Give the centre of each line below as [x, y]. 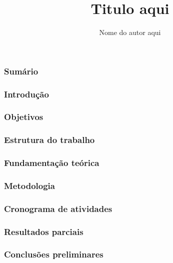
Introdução [26, 94]
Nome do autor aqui [130, 32]
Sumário [21, 71]
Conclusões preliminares [54, 254]
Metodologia [29, 185]
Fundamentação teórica [52, 163]
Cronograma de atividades [58, 208]
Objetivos [24, 117]
